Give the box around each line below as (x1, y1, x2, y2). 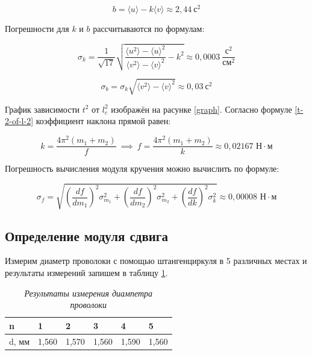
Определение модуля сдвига (5, 226, 168, 245)
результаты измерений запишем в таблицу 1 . (5, 266, 168, 279)
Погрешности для (5, 22, 69, 35)
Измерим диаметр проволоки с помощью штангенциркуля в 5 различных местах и (5, 254, 307, 267)
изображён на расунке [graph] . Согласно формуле (111, 102, 292, 115)
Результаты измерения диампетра (24, 286, 153, 299)
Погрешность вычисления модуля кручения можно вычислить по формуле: (5, 162, 279, 175)
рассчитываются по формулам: (93, 22, 205, 35)
